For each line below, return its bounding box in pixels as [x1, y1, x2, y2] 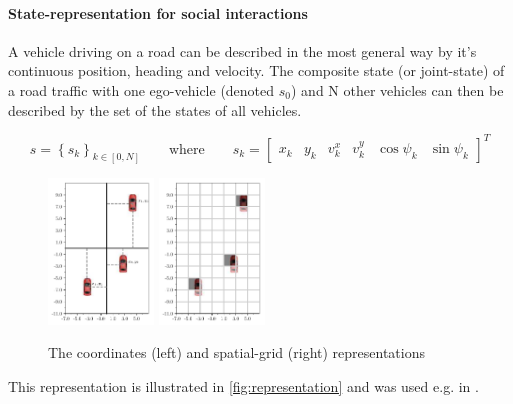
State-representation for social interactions [8, 2, 308, 23]
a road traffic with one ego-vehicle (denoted [8, 79, 275, 100]
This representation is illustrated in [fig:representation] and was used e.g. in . [8, 375, 479, 396]
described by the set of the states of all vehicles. [8, 99, 302, 120]
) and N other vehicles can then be [290, 79, 504, 100]
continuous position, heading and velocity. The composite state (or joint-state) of [8, 60, 505, 81]
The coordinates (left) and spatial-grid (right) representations [48, 342, 425, 363]
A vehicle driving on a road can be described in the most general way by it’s [8, 40, 477, 61]
